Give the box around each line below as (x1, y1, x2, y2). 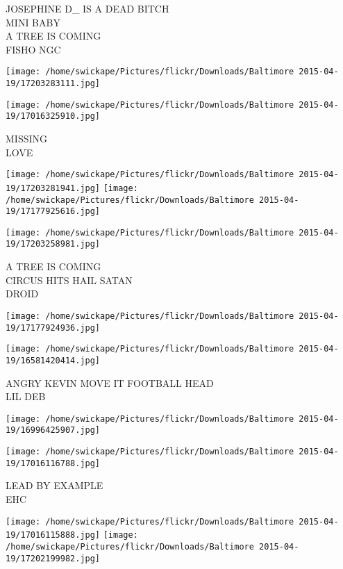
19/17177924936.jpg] (6, 322, 101, 333)
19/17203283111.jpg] (6, 79, 101, 89)
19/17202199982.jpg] (6, 553, 101, 563)
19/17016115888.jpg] (6, 530, 101, 541)
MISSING (6, 131, 48, 145)
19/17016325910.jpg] (6, 111, 101, 122)
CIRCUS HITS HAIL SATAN (6, 272, 133, 287)
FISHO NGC (6, 42, 61, 56)
